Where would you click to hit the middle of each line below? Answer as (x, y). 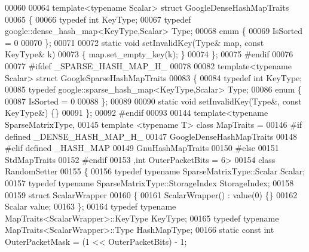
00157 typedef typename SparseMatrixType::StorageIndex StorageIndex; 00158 (149, 182)
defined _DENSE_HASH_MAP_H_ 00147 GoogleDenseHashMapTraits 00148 (151, 136)
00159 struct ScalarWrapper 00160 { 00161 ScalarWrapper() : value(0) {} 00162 (151, 194)
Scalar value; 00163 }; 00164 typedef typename (91, 206)
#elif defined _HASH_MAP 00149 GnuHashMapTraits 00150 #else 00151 (142, 148)
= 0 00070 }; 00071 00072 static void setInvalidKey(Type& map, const (134, 42)
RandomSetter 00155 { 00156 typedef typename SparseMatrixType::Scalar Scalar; (155, 171)
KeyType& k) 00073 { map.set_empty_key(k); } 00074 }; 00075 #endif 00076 (149, 54)
